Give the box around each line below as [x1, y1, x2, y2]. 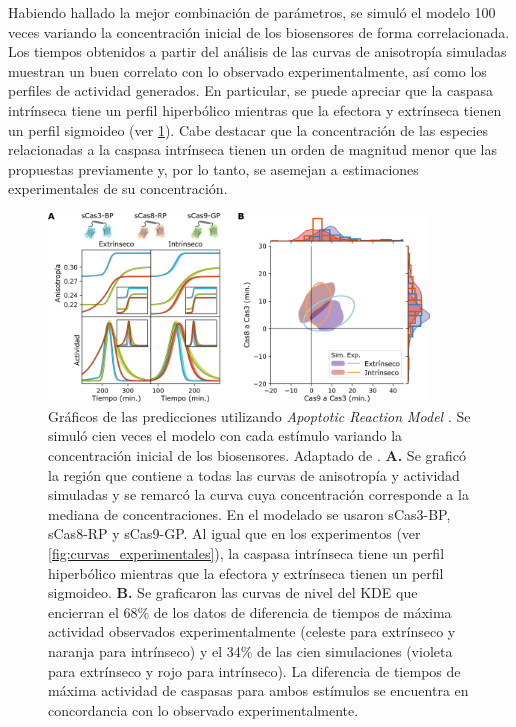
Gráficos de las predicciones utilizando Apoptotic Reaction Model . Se [48, 405, 471, 426]
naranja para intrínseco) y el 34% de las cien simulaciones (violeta [48, 640, 453, 661]
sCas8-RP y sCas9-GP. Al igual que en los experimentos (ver [48, 523, 421, 544]
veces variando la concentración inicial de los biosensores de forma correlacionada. [8, 21, 510, 42]
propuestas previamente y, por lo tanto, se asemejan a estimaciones [8, 158, 419, 179]
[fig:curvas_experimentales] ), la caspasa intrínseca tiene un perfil [48, 542, 445, 563]
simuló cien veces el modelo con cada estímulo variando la [48, 425, 403, 446]
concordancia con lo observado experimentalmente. [48, 699, 359, 720]
